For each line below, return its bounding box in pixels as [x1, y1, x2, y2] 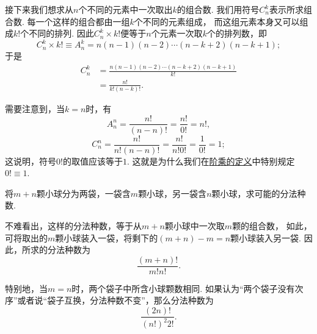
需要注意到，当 [5, 102, 65, 115]
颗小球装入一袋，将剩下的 [55, 231, 158, 244]
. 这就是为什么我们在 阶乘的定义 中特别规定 [126, 154, 295, 167]
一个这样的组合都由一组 [35, 15, 130, 27]
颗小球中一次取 [164, 219, 225, 232]
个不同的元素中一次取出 [78, 3, 173, 15]
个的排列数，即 [206, 27, 267, 40]
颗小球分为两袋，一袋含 [36, 187, 131, 199]
